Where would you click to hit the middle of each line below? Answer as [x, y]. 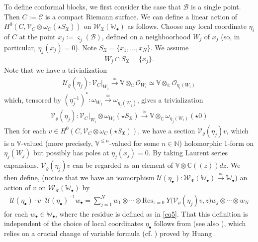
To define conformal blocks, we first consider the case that [92, 6]
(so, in [230, 36]
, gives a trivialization [170, 99]
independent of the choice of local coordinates [74, 223]
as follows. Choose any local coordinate [187, 26]
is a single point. [216, 6]
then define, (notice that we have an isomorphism [79, 178]
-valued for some [134, 143]
